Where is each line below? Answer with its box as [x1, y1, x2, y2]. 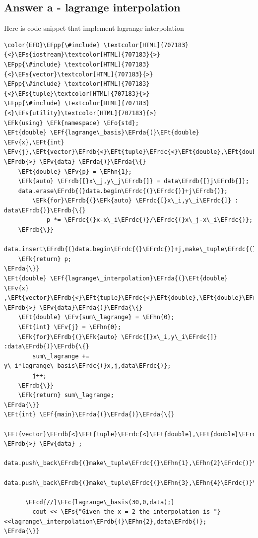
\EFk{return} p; [18, 255, 72, 263]
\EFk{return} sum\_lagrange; [18, 392, 114, 399]
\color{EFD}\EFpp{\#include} [4, 41, 100, 49]
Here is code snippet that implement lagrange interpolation [4, 23, 184, 33]
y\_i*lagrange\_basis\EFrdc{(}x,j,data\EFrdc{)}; [4, 362, 171, 370]
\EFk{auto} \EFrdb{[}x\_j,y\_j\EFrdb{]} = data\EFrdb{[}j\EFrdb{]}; [18, 178, 249, 185]
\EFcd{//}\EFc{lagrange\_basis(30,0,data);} [25, 498, 175, 506]
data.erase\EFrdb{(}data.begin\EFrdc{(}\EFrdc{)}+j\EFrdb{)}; [18, 187, 228, 195]
